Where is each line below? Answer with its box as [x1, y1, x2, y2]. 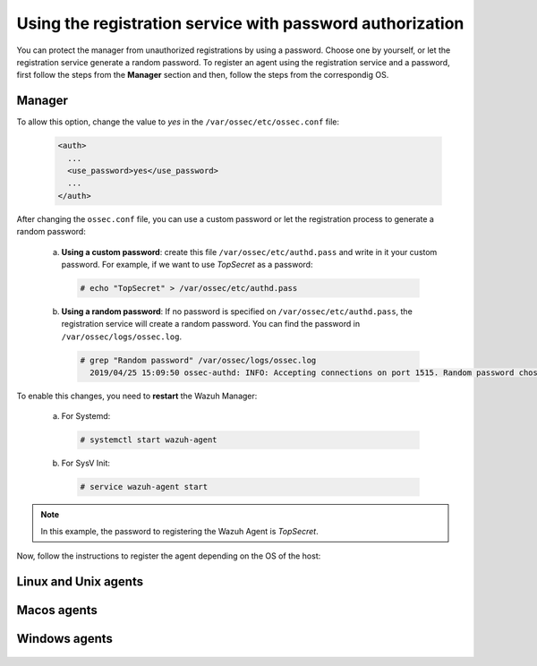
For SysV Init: [61, 457, 111, 469]
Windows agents [16, 631, 114, 646]
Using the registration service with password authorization [16, 13, 465, 33]
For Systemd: [61, 411, 111, 422]
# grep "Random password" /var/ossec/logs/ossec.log [80, 354, 317, 365]
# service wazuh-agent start [80, 482, 209, 492]
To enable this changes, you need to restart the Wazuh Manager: [16, 390, 258, 402]
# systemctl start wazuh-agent [80, 435, 218, 445]
